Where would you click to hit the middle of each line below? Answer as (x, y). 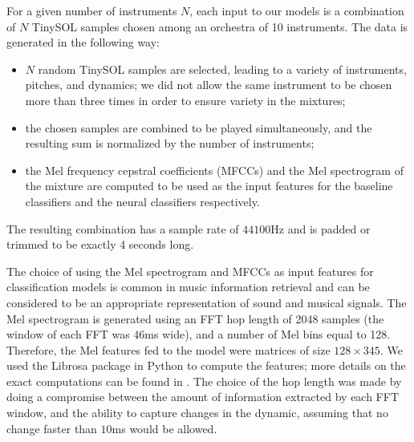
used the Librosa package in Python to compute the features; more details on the (206, 365)
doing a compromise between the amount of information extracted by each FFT (203, 397)
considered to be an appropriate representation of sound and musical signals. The (207, 302)
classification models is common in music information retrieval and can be (188, 287)
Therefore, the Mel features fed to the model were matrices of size (168, 349)
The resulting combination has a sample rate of (123, 228)
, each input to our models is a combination (297, 10)
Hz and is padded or (321, 228)
